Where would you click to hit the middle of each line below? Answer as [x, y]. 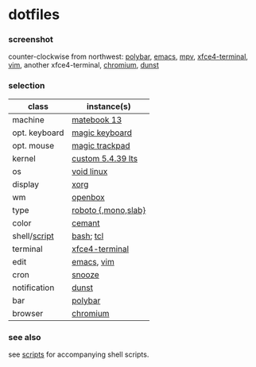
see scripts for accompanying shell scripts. [79, 354]
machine [29, 119]
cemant [85, 222]
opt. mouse [33, 145]
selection [27, 86]
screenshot [31, 40]
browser [28, 313]
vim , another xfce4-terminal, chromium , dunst [83, 65]
